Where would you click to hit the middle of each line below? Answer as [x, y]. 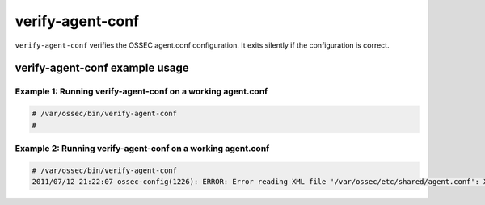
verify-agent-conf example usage [102, 68]
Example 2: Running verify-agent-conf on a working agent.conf [142, 148]
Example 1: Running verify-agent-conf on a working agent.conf [141, 91]
